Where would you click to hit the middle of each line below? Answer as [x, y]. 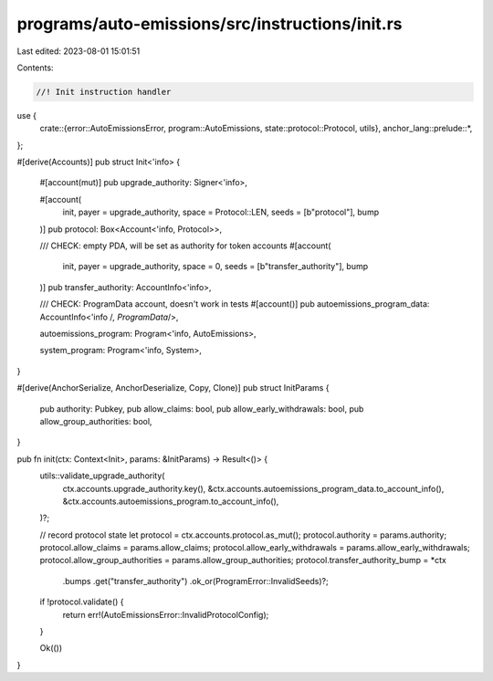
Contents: [35, 68]
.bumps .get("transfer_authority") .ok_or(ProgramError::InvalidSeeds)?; [195, 581]
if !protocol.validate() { [82, 602]
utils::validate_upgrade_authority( [102, 476]
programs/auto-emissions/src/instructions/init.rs [210, 24]
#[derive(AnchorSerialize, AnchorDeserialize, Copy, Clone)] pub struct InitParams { [173, 388]
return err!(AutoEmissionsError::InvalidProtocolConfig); [166, 614]
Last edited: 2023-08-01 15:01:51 [79, 51]
